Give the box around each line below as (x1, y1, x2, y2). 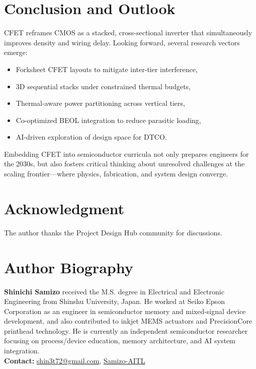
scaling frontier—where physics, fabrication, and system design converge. (4, 168, 228, 179)
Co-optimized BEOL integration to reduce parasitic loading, (16, 114, 201, 125)
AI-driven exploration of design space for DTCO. (16, 132, 167, 142)
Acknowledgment (4, 198, 124, 218)
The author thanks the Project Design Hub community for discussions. (4, 227, 222, 237)
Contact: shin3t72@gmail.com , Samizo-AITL (4, 355, 145, 365)
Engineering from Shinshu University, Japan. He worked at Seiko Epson (4, 296, 225, 306)
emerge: (4, 47, 28, 57)
